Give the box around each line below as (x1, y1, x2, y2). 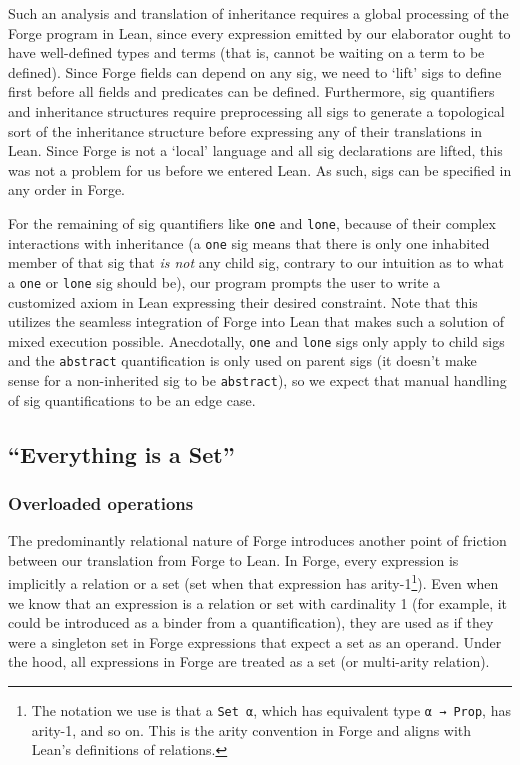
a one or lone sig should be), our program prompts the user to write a (8, 271, 441, 292)
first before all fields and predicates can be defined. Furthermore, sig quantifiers (8, 81, 495, 102)
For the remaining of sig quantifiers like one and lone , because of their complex (8, 212, 496, 233)
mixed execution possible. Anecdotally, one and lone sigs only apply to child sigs (8, 330, 505, 351)
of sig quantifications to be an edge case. (8, 389, 256, 410)
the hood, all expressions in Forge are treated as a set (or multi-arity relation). (8, 651, 490, 672)
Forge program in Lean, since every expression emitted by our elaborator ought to (8, 22, 511, 43)
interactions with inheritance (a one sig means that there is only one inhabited (8, 232, 490, 253)
